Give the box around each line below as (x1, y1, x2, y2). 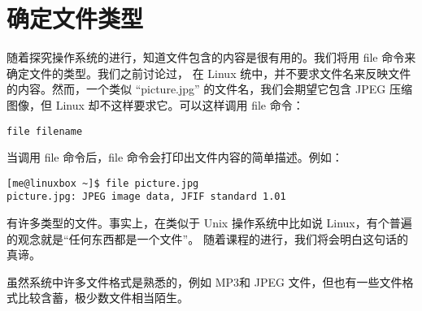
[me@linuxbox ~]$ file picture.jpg (7, 177, 199, 189)
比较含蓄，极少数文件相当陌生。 (17, 289, 189, 306)
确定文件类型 (7, 2, 144, 35)
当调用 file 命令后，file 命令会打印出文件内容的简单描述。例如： (7, 149, 343, 166)
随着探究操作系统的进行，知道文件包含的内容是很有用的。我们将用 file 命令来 (7, 49, 416, 66)
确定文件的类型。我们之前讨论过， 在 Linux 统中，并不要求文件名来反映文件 (7, 64, 411, 81)
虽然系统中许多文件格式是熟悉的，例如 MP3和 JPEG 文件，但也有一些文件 (7, 273, 402, 290)
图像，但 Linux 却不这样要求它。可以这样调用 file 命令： (7, 96, 304, 113)
